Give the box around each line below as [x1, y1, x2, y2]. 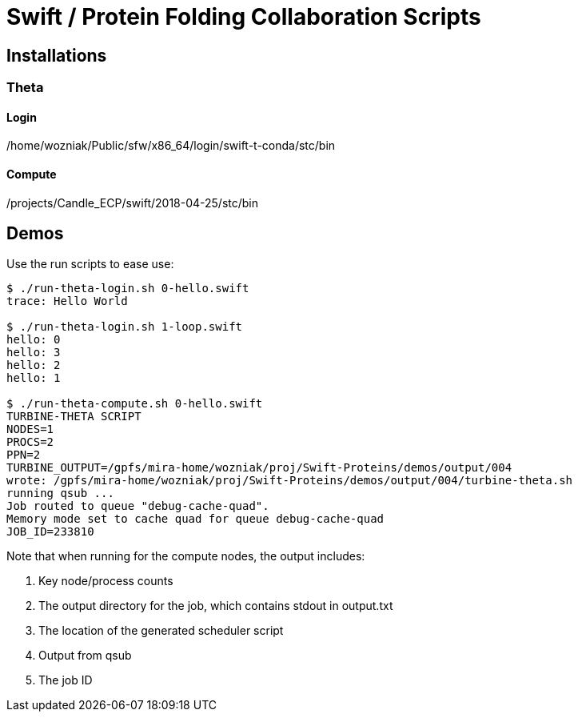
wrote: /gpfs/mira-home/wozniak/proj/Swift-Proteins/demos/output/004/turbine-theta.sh [6, 474, 573, 487]
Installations [6, 45, 107, 66]
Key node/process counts [38, 574, 173, 588]
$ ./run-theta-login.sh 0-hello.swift [6, 282, 249, 295]
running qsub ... [6, 487, 114, 500]
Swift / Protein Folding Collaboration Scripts [6, 3, 481, 30]
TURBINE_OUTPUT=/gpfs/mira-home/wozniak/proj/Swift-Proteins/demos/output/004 [6, 461, 512, 475]
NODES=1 [6, 423, 54, 436]
